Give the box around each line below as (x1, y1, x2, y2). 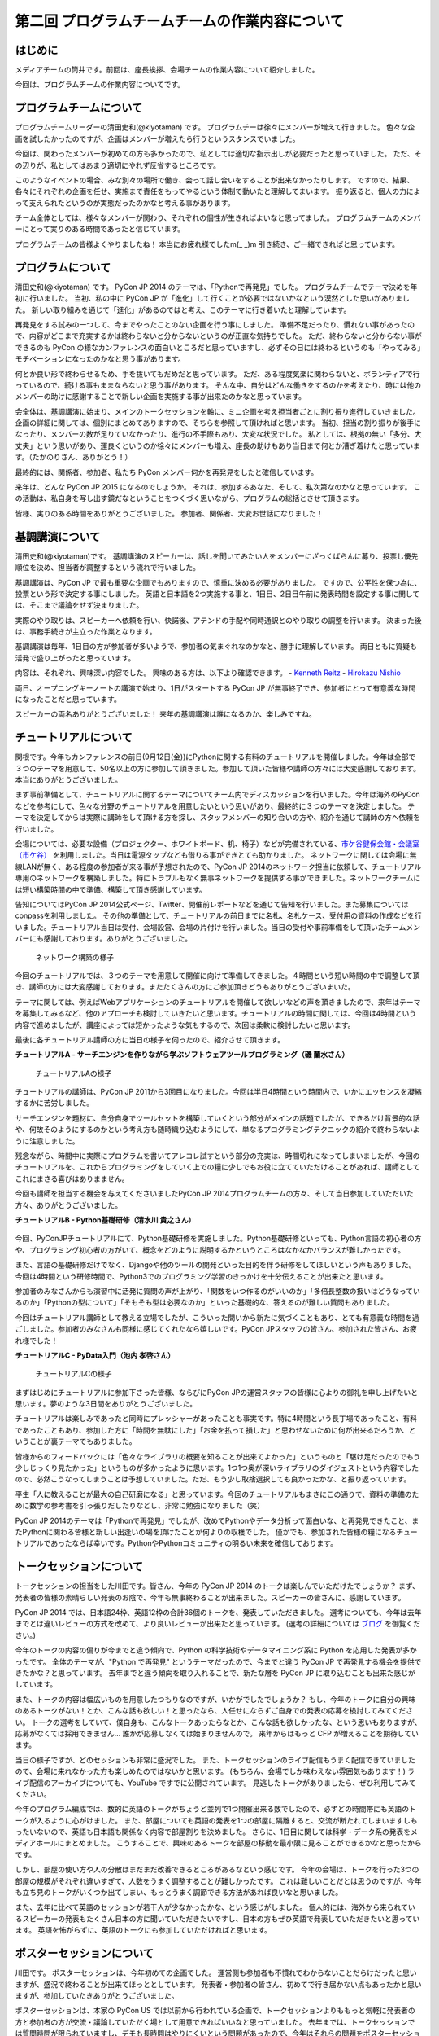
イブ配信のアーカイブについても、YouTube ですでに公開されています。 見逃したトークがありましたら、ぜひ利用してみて (15, 1778, 416, 1788)
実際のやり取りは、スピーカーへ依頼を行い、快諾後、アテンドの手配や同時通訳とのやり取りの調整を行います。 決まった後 (15, 615, 422, 625)
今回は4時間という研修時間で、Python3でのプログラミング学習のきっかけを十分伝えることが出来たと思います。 (15, 1271, 388, 1281)
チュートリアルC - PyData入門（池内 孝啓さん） (15, 1350, 175, 1360)
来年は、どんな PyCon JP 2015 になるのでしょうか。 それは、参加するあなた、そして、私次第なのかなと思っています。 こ (15, 482, 422, 492)
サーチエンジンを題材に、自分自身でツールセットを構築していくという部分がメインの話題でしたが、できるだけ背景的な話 (15, 1112, 420, 1123)
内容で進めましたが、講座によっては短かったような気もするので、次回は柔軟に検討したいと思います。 (15, 1020, 355, 1029)
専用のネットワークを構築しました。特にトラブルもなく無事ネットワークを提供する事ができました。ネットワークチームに (15, 873, 421, 883)
